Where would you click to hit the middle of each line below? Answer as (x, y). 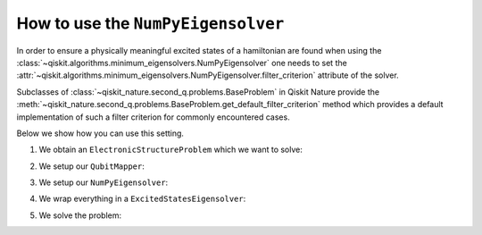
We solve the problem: (80, 215)
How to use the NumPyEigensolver (150, 23)
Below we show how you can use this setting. (100, 133)
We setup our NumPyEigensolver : (104, 182)
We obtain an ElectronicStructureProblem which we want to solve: (170, 150)
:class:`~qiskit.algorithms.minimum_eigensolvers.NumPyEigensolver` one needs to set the (182, 63)
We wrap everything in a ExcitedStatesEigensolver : (142, 199)
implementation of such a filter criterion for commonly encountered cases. (153, 117)
